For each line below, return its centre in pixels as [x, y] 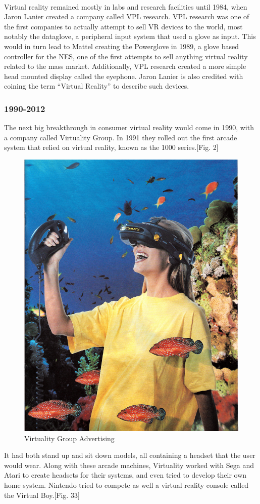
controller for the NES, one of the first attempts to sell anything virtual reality [126, 56]
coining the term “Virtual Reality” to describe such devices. [97, 86]
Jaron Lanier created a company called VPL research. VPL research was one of [127, 16]
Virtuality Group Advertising [69, 438]
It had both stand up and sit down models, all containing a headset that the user [130, 455]
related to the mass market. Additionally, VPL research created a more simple [125, 66]
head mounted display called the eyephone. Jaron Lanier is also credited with [124, 76]
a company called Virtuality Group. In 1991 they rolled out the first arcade [121, 137]
